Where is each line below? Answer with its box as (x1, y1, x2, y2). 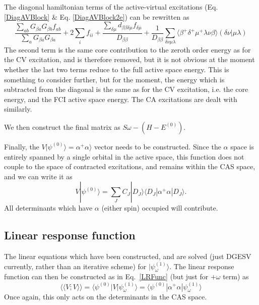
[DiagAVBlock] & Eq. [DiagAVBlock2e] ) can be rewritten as (4, 11, 189, 22)
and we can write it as (4, 171, 73, 181)
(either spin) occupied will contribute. (101, 202, 218, 213)
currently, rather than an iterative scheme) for (4, 261, 147, 271)
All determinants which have (4, 202, 93, 213)
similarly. (4, 104, 32, 114)
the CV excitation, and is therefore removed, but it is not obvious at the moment (4, 54, 255, 65)
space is (230, 141, 254, 151)
